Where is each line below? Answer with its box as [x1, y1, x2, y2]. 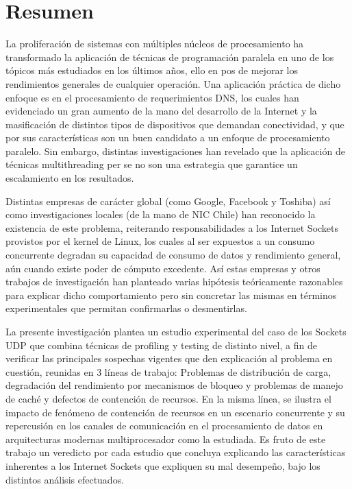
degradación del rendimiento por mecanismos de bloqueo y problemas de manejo [5, 378, 343, 392]
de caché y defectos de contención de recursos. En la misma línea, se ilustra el [5, 391, 331, 405]
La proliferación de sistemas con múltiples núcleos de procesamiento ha [5, 36, 304, 51]
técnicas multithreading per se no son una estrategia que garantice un [5, 157, 298, 171]
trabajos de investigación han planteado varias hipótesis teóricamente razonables [5, 274, 343, 289]
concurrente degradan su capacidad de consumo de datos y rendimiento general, [5, 248, 341, 262]
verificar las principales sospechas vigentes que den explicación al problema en [5, 351, 333, 366]
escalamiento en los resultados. [5, 171, 134, 185]
